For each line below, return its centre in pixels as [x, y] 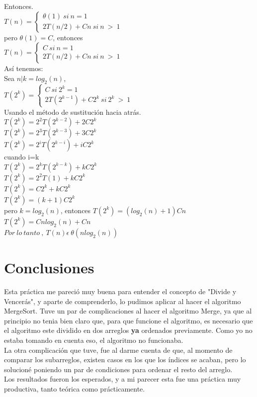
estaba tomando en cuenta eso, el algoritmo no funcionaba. [94, 340]
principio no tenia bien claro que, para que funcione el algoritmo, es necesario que [128, 320]
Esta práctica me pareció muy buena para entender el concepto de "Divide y [120, 291]
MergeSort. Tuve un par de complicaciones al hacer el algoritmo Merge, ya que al [128, 311]
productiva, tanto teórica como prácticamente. [75, 388]
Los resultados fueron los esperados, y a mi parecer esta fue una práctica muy [123, 379]
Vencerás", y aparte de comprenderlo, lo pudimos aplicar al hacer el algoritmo [123, 301]
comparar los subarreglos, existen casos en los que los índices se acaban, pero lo [125, 359]
